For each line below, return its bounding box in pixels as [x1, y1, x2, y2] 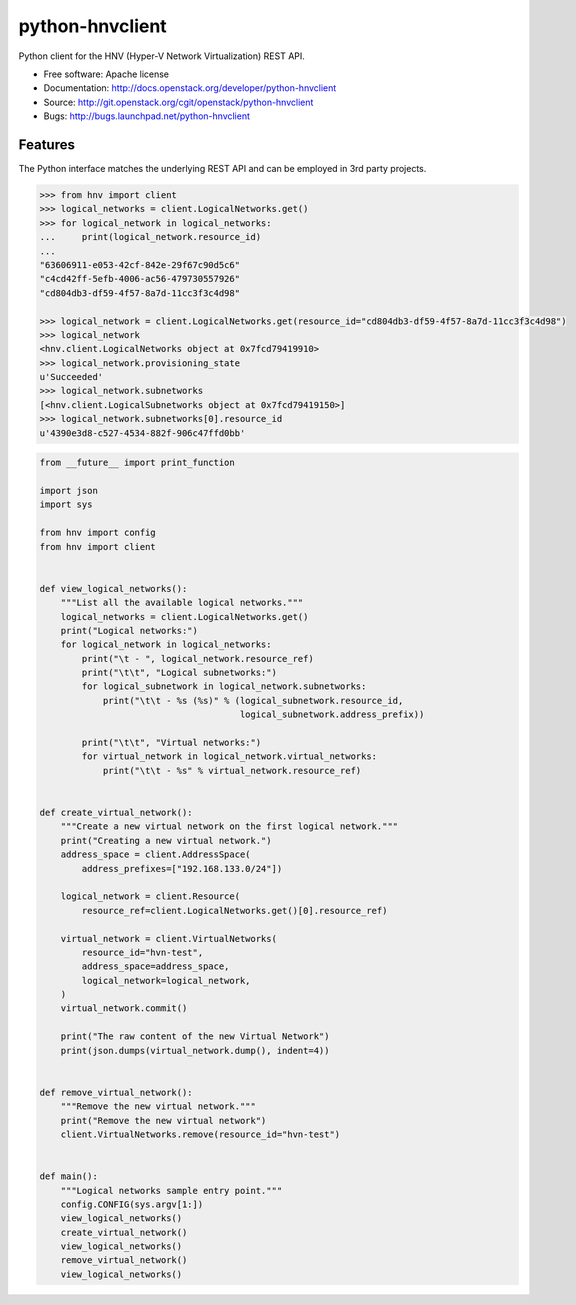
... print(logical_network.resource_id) [39, 231, 262, 243]
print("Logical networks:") [60, 625, 199, 636]
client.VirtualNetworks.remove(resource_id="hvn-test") [60, 1128, 341, 1140]
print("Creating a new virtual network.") [60, 835, 272, 846]
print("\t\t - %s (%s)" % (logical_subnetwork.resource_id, [102, 695, 404, 706]
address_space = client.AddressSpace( [60, 849, 251, 860]
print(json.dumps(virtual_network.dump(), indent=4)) [60, 1045, 330, 1056]
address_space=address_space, [81, 961, 230, 972]
